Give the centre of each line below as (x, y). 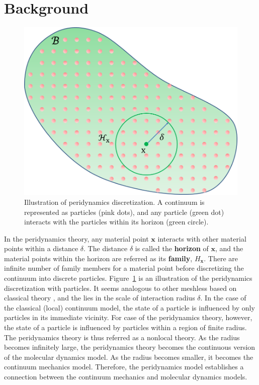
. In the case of (223, 298)
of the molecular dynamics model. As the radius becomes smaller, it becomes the (129, 357)
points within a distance (41, 248)
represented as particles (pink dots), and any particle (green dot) (124, 212)
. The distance (106, 248)
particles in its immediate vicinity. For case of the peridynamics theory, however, (128, 317)
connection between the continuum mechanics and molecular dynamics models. (126, 377)
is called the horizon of (172, 248)
